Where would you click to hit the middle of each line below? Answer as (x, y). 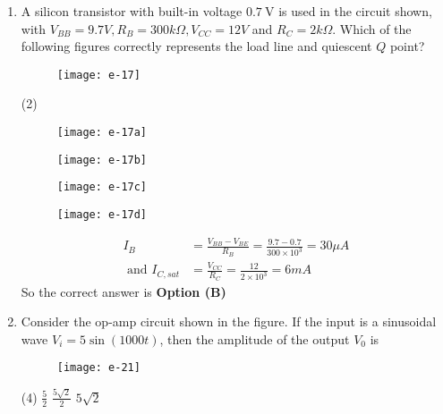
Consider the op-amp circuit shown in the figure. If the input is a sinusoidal (229, 321)
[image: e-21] (98, 368)
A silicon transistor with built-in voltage (132, 11)
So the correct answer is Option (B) (124, 291)
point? (407, 46)
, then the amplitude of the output (255, 338)
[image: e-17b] (102, 160)
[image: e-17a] (102, 133)
